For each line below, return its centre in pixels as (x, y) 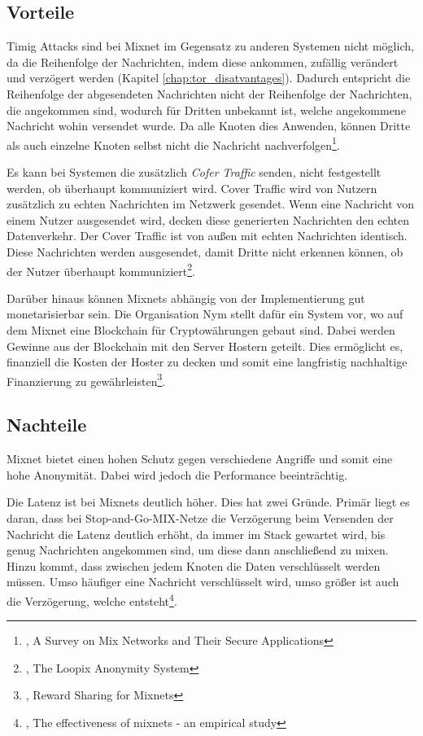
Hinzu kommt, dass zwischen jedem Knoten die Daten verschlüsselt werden (194, 565)
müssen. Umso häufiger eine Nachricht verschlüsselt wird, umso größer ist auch (203, 582)
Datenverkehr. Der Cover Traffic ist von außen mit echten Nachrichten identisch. (207, 236)
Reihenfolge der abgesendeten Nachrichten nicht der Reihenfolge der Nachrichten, (209, 93)
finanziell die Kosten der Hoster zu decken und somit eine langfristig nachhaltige (207, 362)
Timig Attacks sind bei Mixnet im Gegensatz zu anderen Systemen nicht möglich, (210, 46)
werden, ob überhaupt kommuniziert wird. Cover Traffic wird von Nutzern (192, 188)
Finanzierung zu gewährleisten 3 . (86, 379)
